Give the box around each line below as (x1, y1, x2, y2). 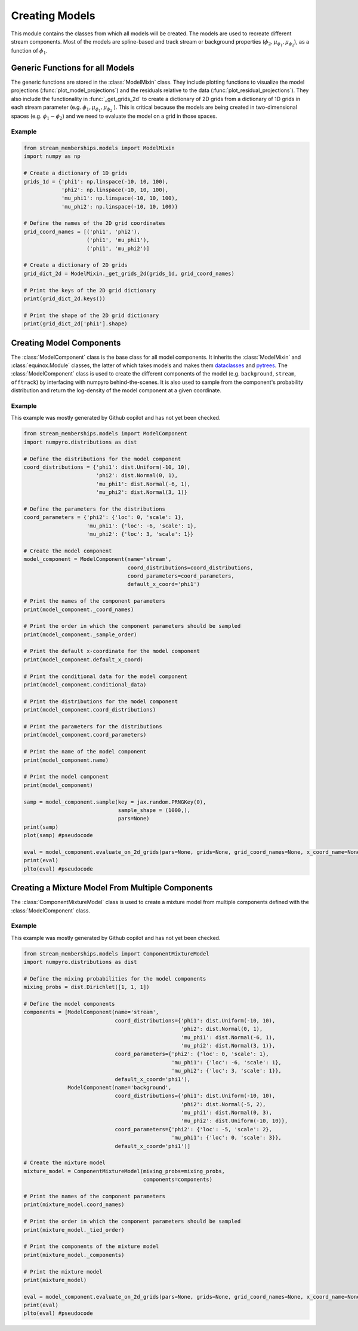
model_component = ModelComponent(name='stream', (23, 556, 172, 563)
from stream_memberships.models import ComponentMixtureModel (23, 950, 209, 957)
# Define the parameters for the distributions (23, 505, 165, 512)
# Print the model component (23, 773, 109, 780)
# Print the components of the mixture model (23, 1243, 159, 1250)
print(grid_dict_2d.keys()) (23, 295, 106, 302)
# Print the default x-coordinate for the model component (23, 648, 200, 655)
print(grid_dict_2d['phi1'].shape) (23, 320, 128, 327)
